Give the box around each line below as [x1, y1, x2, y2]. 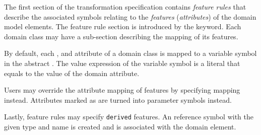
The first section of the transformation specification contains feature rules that [4, 2, 246, 12]
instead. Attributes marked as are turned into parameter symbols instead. [4, 94, 232, 105]
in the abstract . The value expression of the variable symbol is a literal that [4, 57, 240, 68]
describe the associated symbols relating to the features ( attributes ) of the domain [4, 11, 256, 22]
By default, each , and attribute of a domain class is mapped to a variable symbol [4, 48, 257, 58]
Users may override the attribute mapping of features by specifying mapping [4, 85, 240, 95]
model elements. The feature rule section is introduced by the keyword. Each [4, 21, 241, 32]
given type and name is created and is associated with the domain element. [4, 121, 236, 131]
